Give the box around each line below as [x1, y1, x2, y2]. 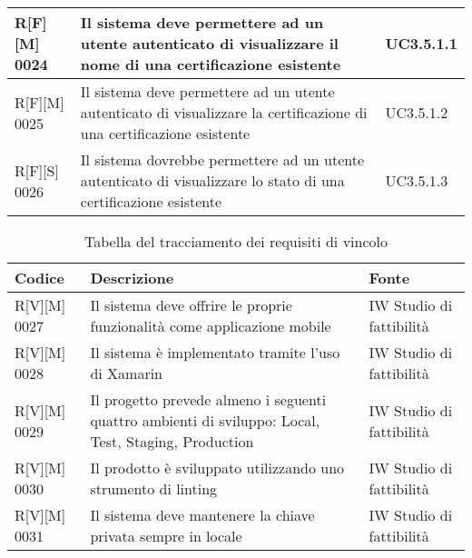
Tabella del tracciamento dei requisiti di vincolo [84, 231, 388, 252]
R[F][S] [15, 159, 59, 181]
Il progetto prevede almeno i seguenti [90, 389, 327, 410]
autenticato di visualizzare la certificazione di [80, 102, 368, 123]
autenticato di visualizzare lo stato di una [80, 170, 345, 191]
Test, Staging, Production [90, 431, 254, 452]
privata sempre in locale [90, 525, 242, 546]
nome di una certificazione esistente [80, 54, 341, 75]
